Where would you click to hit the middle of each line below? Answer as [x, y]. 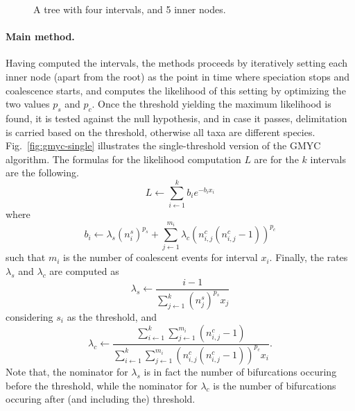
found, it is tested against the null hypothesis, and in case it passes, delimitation [176, 118]
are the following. [42, 173]
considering [29, 317]
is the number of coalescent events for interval [161, 257]
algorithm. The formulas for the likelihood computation [123, 159]
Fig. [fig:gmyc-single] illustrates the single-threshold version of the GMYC [163, 145]
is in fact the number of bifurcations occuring [240, 371]
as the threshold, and [112, 317]
